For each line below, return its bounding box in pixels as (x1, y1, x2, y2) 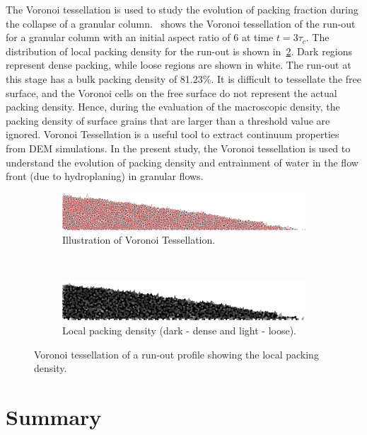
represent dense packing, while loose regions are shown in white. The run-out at (6, 57, 351, 72)
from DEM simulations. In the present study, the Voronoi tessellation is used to (6, 140, 351, 155)
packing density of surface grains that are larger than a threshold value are (6, 113, 330, 128)
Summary (6, 402, 102, 431)
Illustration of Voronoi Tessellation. (62, 232, 216, 247)
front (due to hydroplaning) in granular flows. (6, 169, 204, 183)
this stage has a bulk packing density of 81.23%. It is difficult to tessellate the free (6, 71, 361, 86)
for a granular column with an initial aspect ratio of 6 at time (6, 30, 274, 45)
